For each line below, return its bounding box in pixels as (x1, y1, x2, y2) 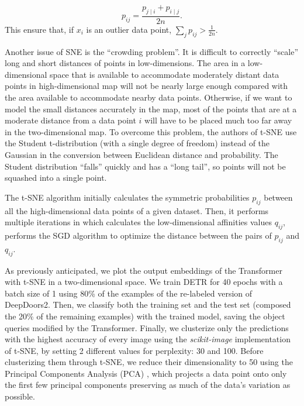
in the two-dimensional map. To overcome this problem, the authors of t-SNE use (5, 125, 297, 137)
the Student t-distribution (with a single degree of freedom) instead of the (5, 137, 270, 149)
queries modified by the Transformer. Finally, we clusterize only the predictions (5, 321, 289, 333)
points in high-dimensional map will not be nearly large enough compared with (5, 80, 288, 92)
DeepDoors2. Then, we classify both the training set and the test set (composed (5, 298, 291, 311)
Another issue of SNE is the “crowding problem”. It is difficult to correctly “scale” (5, 45, 299, 57)
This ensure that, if (5, 23, 74, 35)
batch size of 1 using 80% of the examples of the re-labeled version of (5, 287, 253, 299)
